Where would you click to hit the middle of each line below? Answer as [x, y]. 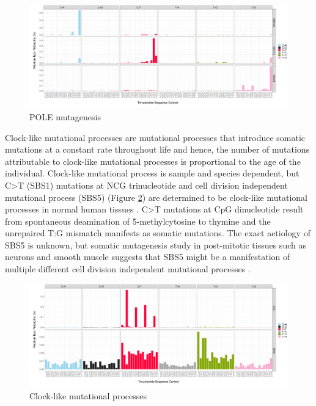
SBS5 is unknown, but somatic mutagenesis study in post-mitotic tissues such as [156, 245]
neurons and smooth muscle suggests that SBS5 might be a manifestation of [148, 257]
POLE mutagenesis [65, 116]
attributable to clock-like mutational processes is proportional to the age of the [153, 161]
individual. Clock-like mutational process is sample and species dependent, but [152, 173]
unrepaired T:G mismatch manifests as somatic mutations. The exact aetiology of [158, 233]
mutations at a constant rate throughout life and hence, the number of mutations [157, 149]
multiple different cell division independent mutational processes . [128, 269]
